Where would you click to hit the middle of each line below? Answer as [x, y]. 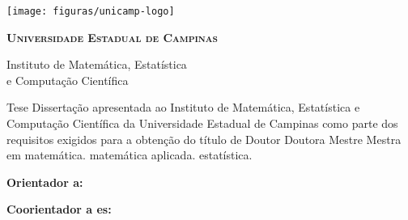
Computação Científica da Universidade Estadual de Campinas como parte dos [202, 123]
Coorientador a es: [59, 209]
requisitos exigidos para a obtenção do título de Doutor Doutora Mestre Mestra [204, 139]
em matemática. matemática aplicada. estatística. [130, 155]
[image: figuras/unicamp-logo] [91, 11]
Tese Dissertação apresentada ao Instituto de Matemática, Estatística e [183, 107]
